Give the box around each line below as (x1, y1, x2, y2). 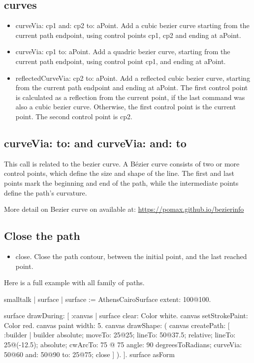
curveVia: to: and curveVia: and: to (4, 135, 187, 150)
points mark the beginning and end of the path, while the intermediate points (4, 177, 239, 188)
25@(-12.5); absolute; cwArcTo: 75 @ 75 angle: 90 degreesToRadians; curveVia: (4, 339, 242, 350)
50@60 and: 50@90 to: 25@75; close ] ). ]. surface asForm (4, 349, 175, 359)
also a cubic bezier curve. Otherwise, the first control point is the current (15, 101, 236, 112)
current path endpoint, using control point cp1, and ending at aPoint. (15, 56, 226, 66)
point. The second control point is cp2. (15, 111, 132, 121)
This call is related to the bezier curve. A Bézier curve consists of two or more (4, 158, 240, 168)
